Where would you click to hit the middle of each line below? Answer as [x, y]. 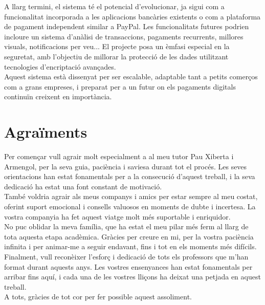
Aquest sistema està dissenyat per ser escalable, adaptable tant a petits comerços [131, 77]
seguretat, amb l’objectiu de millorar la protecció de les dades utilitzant [116, 56]
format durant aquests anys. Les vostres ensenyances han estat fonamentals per [128, 266]
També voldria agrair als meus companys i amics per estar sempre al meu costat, [131, 196]
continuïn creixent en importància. [58, 96]
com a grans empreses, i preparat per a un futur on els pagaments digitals [120, 86]
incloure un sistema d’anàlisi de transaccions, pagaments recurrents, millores [124, 36]
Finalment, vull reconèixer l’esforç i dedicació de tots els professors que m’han [126, 256]
